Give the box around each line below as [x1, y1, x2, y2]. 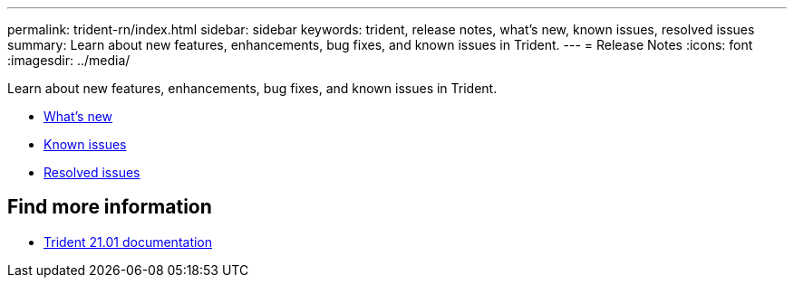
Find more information [7, 195, 212, 219]
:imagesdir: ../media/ [7, 52, 131, 68]
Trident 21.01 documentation [44, 233, 213, 250]
